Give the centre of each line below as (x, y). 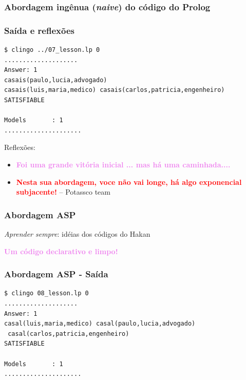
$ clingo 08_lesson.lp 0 (46, 293)
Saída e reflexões (39, 30)
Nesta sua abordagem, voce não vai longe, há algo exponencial (129, 182)
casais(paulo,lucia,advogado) (56, 80)
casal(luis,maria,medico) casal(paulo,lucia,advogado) (100, 324)
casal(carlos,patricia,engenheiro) (69, 334)
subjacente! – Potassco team (63, 192)
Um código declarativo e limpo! (61, 251)
